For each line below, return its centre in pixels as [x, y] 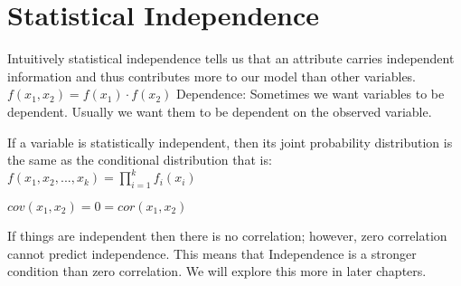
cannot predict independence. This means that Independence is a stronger [212, 253]
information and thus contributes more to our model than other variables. [212, 76]
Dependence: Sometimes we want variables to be [310, 94]
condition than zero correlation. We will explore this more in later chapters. [217, 271]
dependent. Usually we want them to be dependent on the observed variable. [220, 111]
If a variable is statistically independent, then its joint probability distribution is [230, 142]
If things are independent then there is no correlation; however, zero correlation [227, 235]
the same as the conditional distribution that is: [140, 160]
